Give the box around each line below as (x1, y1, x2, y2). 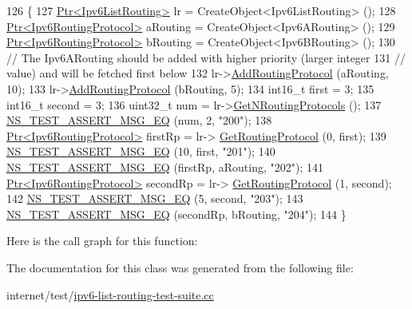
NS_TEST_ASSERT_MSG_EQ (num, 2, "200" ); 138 (6, 112, 272, 129)
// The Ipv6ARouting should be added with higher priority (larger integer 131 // (6, 49, 406, 65)
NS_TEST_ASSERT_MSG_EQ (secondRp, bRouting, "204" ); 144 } (6, 205, 347, 222)
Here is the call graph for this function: (6, 232, 198, 249)
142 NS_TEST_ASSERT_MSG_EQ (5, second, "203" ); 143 (6, 190, 303, 207)
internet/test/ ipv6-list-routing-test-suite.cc (6, 286, 214, 303)
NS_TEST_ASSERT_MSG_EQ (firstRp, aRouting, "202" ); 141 (6, 158, 323, 175)
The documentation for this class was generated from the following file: (6, 259, 354, 275)
